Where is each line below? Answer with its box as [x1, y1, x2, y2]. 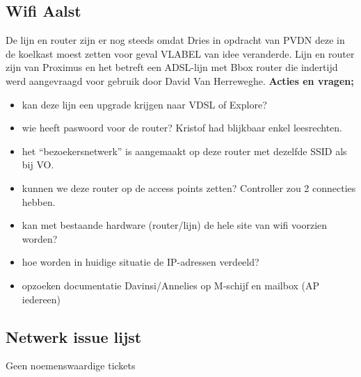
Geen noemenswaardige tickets [6, 358, 136, 373]
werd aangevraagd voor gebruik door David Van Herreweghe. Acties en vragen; [6, 73, 354, 88]
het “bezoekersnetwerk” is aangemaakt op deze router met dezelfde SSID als [22, 143, 347, 158]
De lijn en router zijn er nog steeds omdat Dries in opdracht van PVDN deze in [6, 33, 345, 47]
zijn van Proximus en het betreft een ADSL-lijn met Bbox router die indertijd [6, 60, 338, 74]
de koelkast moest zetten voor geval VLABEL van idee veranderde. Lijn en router [6, 46, 355, 61]
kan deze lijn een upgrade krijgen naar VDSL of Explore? [22, 97, 267, 111]
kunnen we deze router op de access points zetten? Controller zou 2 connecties [22, 180, 356, 195]
